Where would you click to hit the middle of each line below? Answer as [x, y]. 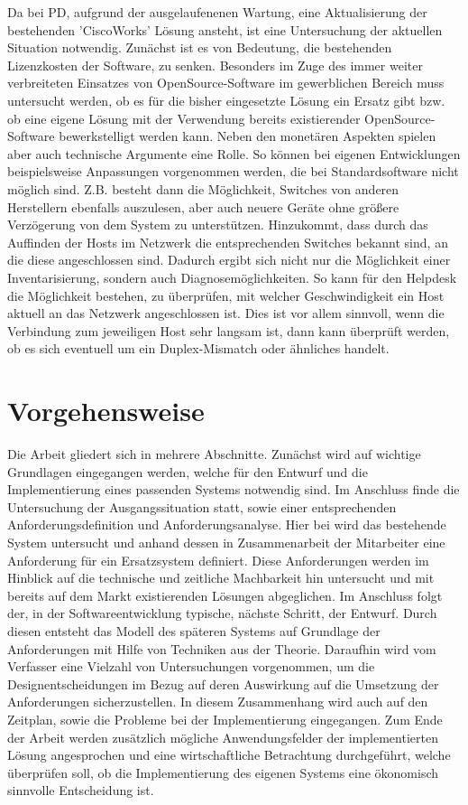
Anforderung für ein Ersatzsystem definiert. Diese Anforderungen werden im [218, 560]
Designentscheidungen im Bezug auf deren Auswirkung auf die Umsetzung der [223, 683]
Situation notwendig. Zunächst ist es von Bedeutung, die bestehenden [200, 47]
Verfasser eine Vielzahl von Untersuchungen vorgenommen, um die [191, 666]
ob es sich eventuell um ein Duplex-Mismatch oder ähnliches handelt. [198, 348]
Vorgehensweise [106, 411]
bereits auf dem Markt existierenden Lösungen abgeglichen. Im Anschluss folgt [225, 595]
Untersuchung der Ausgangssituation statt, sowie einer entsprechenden [202, 506]
